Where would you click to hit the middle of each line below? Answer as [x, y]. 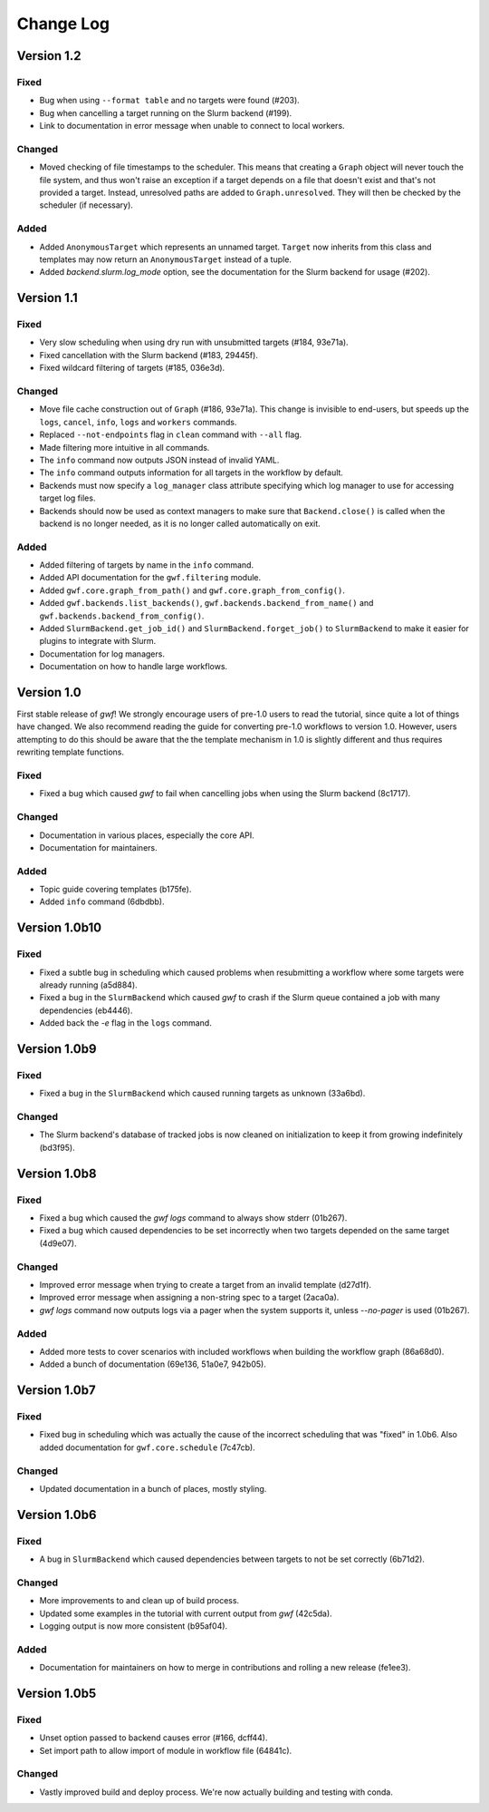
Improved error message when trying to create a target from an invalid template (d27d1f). [205, 1284]
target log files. [67, 498]
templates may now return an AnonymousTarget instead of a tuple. [165, 259]
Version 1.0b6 [57, 1515]
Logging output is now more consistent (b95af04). [134, 1626]
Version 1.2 [49, 56]
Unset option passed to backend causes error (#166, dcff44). [153, 1738]
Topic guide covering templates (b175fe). [115, 890]
